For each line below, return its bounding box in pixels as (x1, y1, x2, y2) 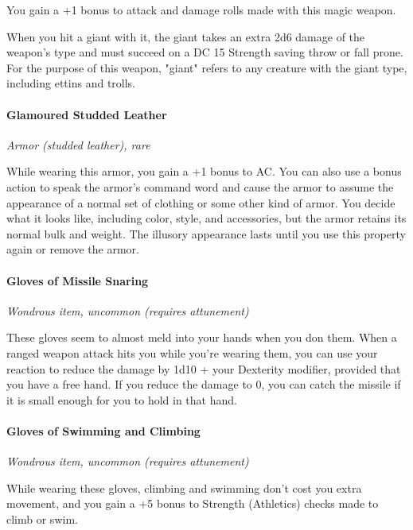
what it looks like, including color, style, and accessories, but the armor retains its (6, 210, 407, 226)
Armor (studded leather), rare (6, 136, 150, 153)
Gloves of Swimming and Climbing (6, 422, 201, 439)
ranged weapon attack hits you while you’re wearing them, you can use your (6, 344, 378, 361)
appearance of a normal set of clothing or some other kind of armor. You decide (6, 194, 395, 211)
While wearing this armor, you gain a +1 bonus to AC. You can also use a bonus (6, 163, 402, 180)
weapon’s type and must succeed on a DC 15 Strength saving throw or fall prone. (6, 44, 403, 60)
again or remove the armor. (6, 241, 139, 257)
